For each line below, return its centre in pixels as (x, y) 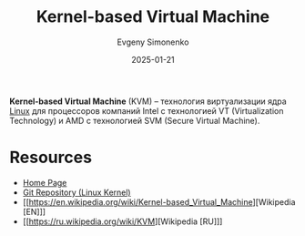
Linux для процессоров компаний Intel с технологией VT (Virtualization (147, 110)
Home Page (45, 182)
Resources (51, 158)
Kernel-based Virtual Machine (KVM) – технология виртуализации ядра (148, 101)
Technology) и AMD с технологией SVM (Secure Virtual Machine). (135, 120)
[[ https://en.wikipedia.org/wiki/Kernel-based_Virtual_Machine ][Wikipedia (159, 201)
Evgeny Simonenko (153, 42)
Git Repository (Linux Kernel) (76, 192)
